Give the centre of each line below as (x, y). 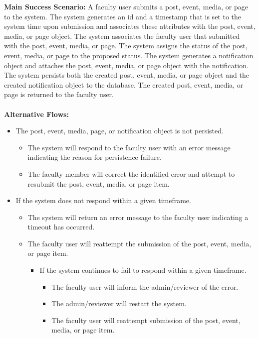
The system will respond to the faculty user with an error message (129, 147)
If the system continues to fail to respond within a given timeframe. (143, 270)
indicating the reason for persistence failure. (95, 157)
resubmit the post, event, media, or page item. (99, 183)
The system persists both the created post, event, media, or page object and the (127, 75)
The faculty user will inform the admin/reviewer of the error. (145, 286)
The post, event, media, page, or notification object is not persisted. (120, 131)
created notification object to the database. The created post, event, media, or (124, 84)
